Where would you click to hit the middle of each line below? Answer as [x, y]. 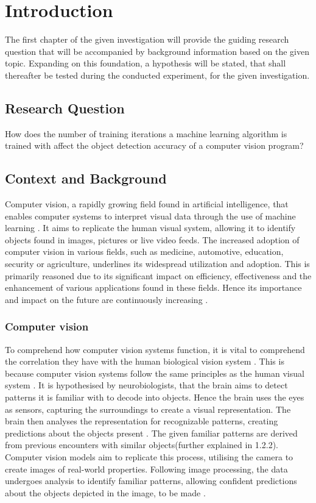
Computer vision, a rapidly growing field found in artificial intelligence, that [147, 204]
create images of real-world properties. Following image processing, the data [146, 469]
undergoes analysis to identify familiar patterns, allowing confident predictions [151, 481]
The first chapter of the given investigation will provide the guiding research [147, 39]
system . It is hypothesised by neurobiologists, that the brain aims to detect [146, 385]
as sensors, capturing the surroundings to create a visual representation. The [148, 409]
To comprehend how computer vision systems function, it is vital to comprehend [155, 349]
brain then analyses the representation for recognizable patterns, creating [142, 421]
